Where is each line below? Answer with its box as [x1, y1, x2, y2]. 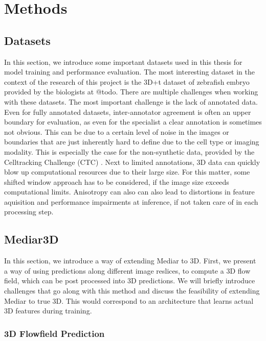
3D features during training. [4, 305, 92, 316]
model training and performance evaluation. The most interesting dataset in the [4, 66, 255, 77]
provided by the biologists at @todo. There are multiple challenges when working [4, 86, 258, 97]
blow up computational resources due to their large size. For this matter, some [4, 166, 250, 177]
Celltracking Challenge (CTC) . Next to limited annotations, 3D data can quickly [4, 156, 260, 167]
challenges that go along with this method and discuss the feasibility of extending [4, 285, 260, 296]
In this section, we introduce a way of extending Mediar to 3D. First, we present [4, 255, 256, 266]
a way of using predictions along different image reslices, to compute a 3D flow [4, 265, 251, 276]
